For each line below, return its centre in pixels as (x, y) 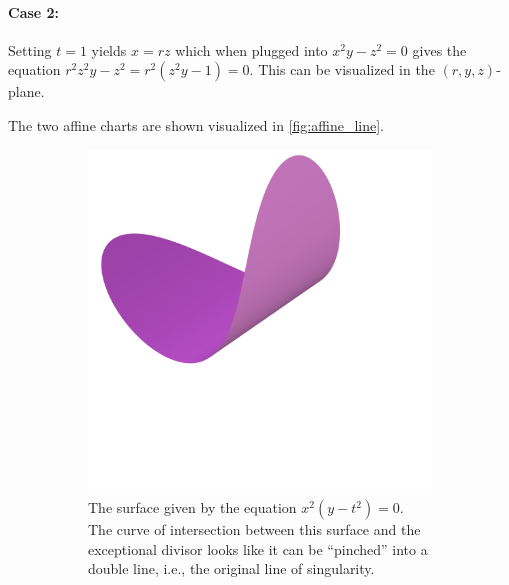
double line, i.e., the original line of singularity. (231, 568)
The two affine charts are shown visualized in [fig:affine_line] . (196, 124)
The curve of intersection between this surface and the (254, 529)
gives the (439, 49)
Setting (30, 49)
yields (109, 49)
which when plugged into (251, 49)
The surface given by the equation (192, 507)
